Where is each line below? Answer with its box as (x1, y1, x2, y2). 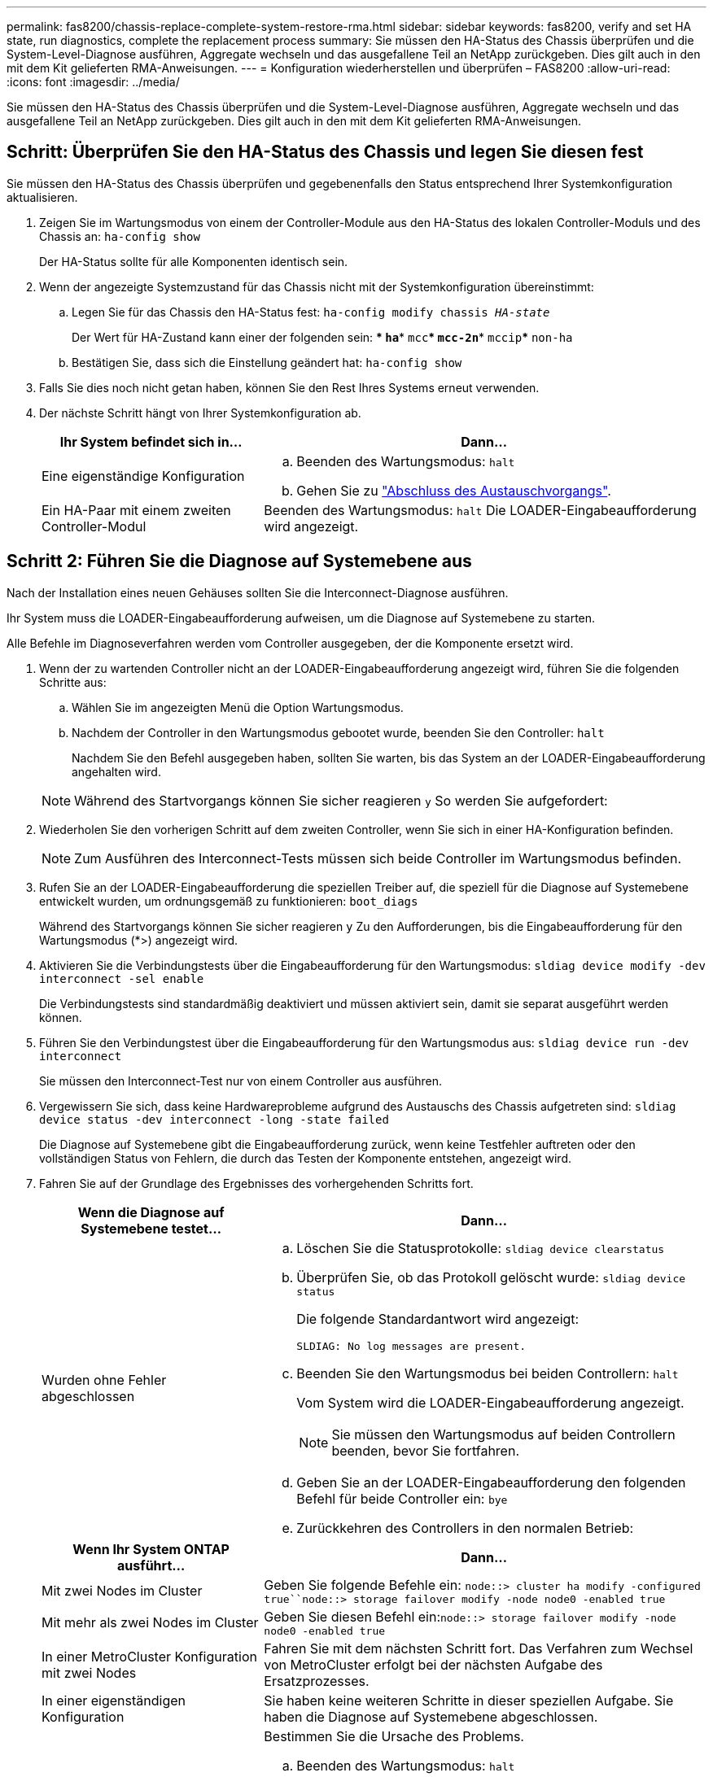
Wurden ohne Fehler (42, 1371, 167, 1388)
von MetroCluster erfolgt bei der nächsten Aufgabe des (264, 1656, 603, 1673)
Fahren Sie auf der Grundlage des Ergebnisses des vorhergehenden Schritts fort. (39, 1176, 474, 1190)
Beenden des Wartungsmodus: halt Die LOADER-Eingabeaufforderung (264, 501, 697, 518)
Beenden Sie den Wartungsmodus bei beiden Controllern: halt (296, 1364, 679, 1382)
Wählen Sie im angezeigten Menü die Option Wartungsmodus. (72, 700, 404, 714)
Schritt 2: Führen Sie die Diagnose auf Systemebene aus (7, 551, 472, 572)
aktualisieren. (7, 190, 78, 204)
